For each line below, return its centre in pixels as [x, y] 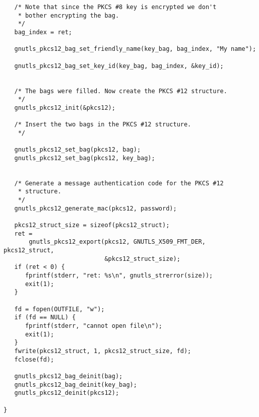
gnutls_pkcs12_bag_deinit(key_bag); [76, 385]
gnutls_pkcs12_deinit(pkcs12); [67, 393]
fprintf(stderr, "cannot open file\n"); [93, 326]
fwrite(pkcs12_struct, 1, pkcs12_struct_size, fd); [103, 351]
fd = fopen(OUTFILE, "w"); [59, 309]
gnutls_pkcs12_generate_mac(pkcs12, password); [95, 208]
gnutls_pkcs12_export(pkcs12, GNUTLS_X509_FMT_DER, [117, 242]
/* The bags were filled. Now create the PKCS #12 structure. [121, 91]
